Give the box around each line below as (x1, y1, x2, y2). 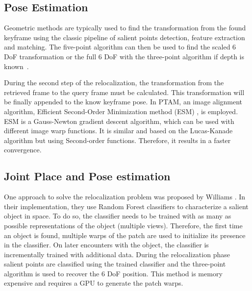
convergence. (4, 145, 42, 155)
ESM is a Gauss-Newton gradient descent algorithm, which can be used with (4, 116, 234, 126)
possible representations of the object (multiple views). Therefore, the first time (4, 220, 243, 230)
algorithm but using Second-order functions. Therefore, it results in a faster (4, 135, 231, 145)
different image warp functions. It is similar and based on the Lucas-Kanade (4, 125, 233, 136)
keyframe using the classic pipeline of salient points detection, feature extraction (4, 32, 245, 42)
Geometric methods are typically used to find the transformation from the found (4, 23, 246, 33)
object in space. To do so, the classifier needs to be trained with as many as (4, 211, 231, 221)
